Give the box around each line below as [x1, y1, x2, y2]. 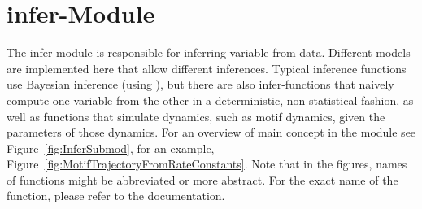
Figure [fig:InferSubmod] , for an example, [7, 139, 215, 156]
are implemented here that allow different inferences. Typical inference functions [7, 59, 407, 76]
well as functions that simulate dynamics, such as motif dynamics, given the [7, 107, 385, 124]
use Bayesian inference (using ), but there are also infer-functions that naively [7, 76, 394, 93]
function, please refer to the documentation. [7, 187, 225, 204]
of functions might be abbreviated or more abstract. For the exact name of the [7, 171, 398, 188]
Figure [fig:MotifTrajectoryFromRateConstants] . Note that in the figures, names [7, 155, 407, 172]
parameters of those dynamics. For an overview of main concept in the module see [7, 124, 416, 141]
